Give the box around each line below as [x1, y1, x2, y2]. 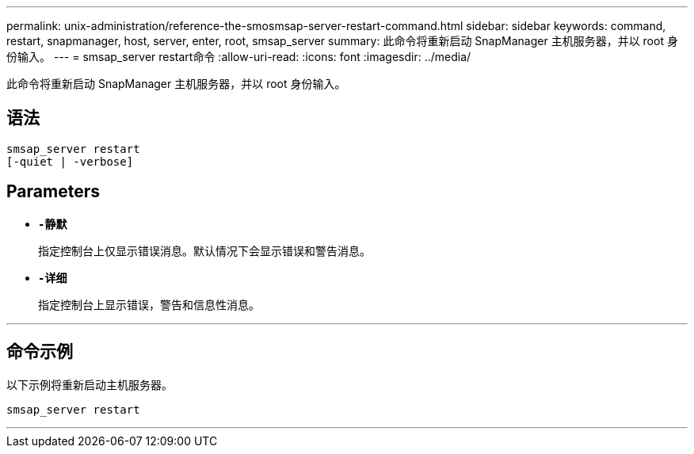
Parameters [6, 181, 100, 202]
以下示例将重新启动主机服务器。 [6, 377, 173, 391]
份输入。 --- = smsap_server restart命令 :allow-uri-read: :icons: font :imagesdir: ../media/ [6, 50, 471, 63]
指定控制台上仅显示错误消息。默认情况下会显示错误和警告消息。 [38, 243, 371, 258]
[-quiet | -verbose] [6, 155, 134, 168]
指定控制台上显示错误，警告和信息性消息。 [38, 297, 260, 311]
